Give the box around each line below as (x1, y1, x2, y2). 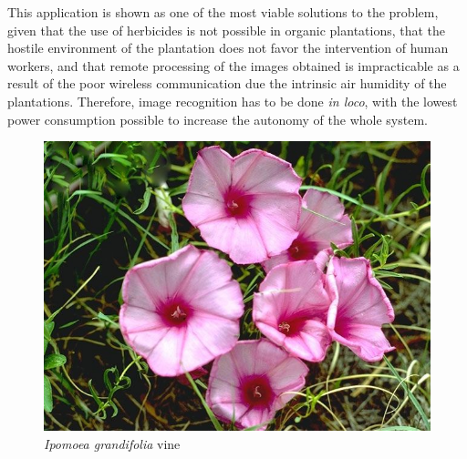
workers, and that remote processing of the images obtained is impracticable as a (7, 56, 460, 75)
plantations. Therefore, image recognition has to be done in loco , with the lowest (7, 91, 458, 110)
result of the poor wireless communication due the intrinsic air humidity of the (7, 74, 447, 93)
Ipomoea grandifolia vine (44, 433, 181, 453)
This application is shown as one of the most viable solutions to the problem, (7, 3, 439, 21)
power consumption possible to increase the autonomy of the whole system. (7, 109, 428, 128)
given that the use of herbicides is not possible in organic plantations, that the (7, 20, 446, 39)
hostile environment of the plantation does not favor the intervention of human (7, 38, 449, 57)
